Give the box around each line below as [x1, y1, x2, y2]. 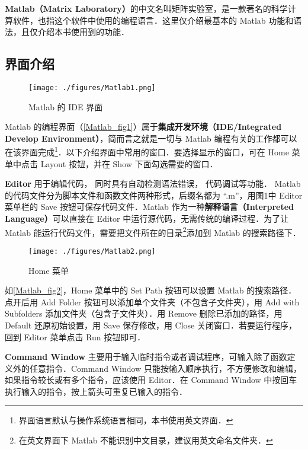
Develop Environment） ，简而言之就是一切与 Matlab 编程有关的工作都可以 [5, 132, 297, 144]
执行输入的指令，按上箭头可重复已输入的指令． [5, 385, 187, 397]
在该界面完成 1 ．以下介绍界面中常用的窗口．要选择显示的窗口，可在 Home [5, 144, 289, 158]
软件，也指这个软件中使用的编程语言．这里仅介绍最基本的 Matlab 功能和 [12, 14, 294, 26]
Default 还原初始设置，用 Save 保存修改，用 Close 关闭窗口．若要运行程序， [5, 318, 297, 331]
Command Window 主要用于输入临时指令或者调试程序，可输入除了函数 [5, 350, 287, 363]
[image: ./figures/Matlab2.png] [28, 247, 156, 256]
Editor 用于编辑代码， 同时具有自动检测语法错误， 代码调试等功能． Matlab [5, 177, 301, 190]
